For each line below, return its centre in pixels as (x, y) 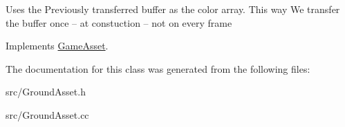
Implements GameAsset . (57, 46)
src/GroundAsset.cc (47, 114)
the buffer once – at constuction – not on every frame (119, 22)
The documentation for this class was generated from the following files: (158, 68)
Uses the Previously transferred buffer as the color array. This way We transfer (173, 9)
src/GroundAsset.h (46, 92)
